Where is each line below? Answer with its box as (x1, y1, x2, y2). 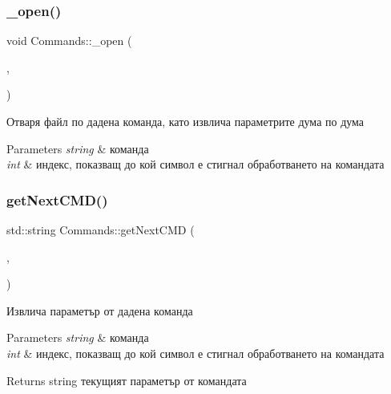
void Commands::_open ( (6, 32, 132, 49)
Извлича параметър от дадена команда (6, 302, 193, 319)
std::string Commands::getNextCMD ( (6, 221, 195, 238)
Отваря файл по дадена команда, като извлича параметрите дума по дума (6, 113, 365, 129)
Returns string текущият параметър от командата (6, 372, 247, 388)
